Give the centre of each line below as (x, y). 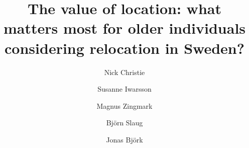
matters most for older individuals (125, 28)
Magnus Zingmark (125, 105)
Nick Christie (125, 72)
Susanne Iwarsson (125, 89)
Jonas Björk (125, 139)
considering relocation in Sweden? (125, 48)
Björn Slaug (125, 123)
